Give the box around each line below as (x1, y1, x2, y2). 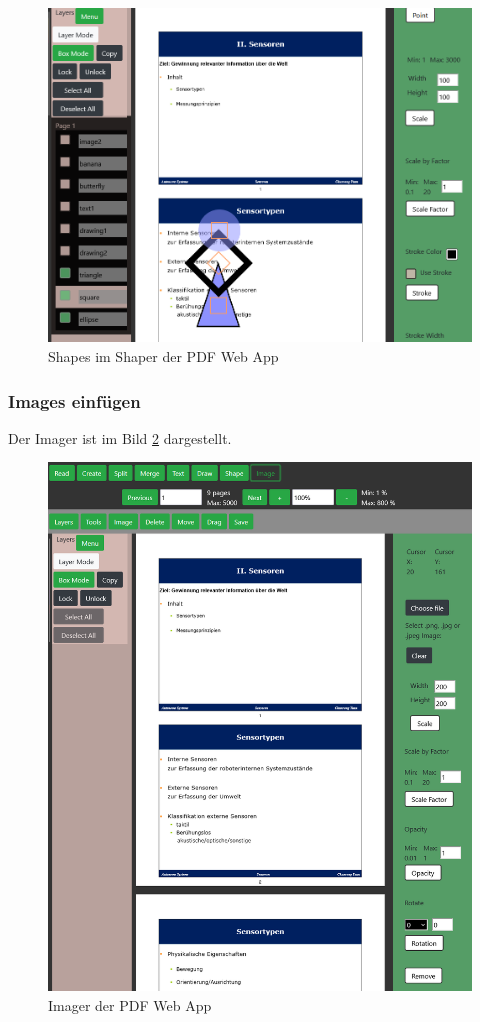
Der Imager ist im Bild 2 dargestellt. (8, 427, 232, 448)
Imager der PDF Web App (48, 994, 212, 1015)
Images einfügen (8, 388, 141, 413)
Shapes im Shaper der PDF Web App (48, 346, 279, 367)
